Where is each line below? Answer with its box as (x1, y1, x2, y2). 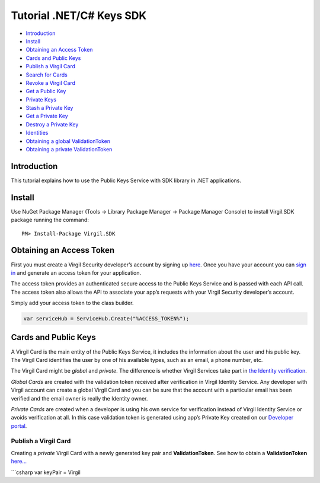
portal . (11, 422, 27, 430)
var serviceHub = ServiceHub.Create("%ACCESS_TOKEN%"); (23, 315, 190, 322)
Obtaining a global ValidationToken (25, 137, 111, 145)
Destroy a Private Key (25, 120, 79, 128)
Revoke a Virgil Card (25, 79, 76, 86)
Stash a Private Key (25, 104, 73, 112)
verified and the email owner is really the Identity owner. (11, 395, 148, 402)
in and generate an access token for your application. (11, 269, 142, 276)
